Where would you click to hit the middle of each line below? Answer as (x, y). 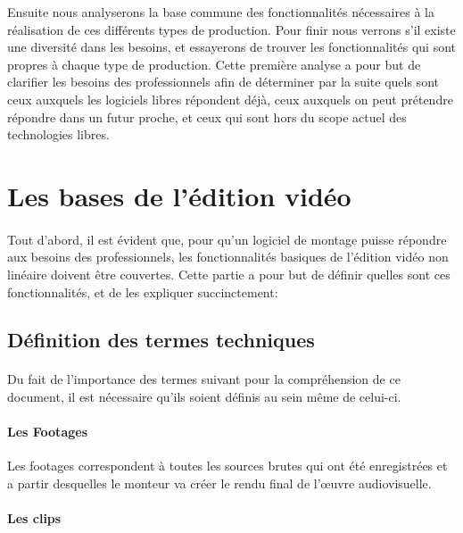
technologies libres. (58, 134)
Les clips (34, 518)
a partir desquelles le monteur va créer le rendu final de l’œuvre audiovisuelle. (219, 483)
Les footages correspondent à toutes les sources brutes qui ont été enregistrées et (227, 466)
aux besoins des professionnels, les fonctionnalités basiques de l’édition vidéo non (228, 257)
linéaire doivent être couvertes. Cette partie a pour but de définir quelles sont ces (229, 274)
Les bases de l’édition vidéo (179, 195)
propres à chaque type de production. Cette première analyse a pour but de (214, 64)
